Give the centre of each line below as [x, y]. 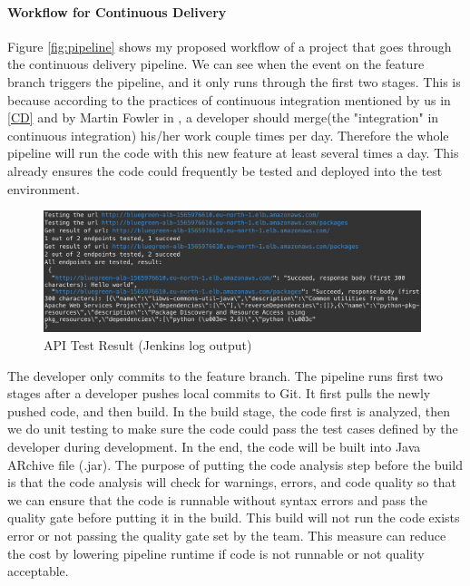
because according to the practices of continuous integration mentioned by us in [229, 99]
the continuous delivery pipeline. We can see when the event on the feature [216, 64]
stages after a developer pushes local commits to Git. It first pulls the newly [219, 393]
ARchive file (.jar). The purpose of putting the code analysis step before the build [235, 464]
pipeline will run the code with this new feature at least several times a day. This [233, 153]
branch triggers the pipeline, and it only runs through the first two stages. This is [234, 81]
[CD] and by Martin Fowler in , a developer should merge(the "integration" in [223, 117]
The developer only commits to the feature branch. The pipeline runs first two [225, 375]
